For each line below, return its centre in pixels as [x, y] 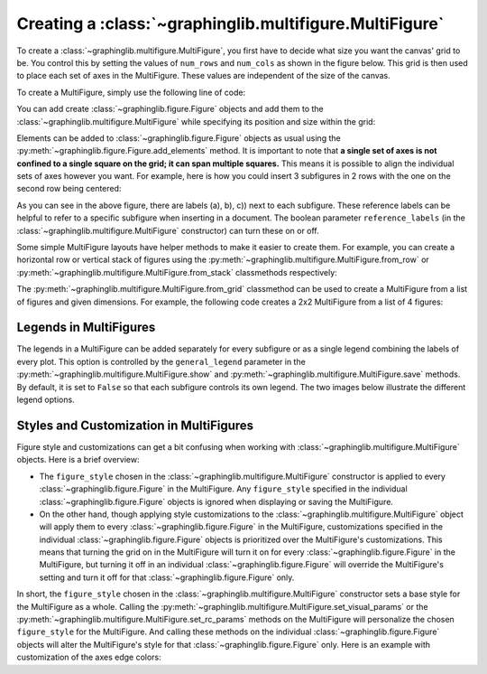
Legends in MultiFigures [86, 328]
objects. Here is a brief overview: [78, 460]
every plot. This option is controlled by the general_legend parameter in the [161, 361]
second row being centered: [69, 189]
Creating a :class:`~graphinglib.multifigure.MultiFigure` [230, 23]
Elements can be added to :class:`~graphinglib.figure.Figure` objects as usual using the [179, 138]
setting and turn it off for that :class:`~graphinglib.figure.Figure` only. [167, 577]
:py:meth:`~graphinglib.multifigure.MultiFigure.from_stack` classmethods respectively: [177, 272]
